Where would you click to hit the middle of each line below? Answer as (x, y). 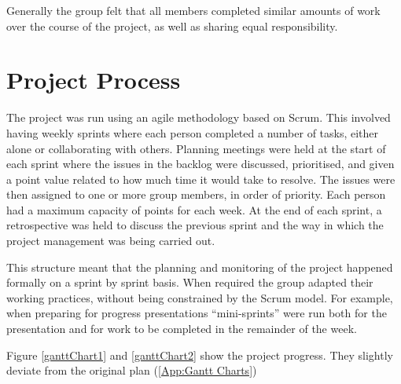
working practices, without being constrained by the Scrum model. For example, (200, 297)
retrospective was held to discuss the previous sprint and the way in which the (195, 225)
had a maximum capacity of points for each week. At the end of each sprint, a (194, 209)
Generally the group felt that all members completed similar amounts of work (193, 10)
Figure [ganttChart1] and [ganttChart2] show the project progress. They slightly (200, 355)
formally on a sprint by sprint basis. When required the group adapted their (190, 282)
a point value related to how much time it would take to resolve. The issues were (201, 179)
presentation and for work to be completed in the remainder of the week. (182, 329)
